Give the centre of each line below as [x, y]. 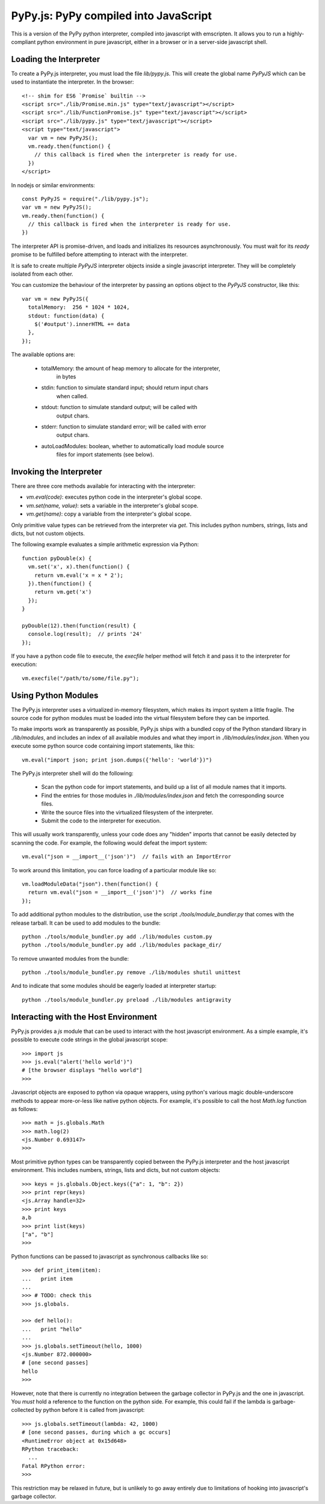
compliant [23, 42]
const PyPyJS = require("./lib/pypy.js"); [85, 199]
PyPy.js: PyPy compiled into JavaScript [111, 16]
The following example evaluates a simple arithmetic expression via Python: [105, 544]
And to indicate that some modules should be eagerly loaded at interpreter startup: [114, 986]
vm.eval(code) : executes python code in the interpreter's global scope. [114, 497]
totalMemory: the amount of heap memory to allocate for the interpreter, [131, 368]
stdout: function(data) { [66, 316]
